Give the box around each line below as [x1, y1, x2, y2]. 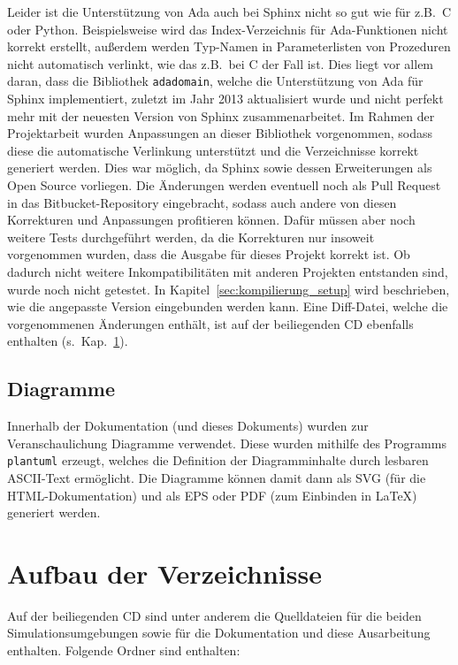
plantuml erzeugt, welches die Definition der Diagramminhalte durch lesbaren [7, 451, 429, 470]
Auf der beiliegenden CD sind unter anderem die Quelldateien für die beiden [7, 606, 422, 624]
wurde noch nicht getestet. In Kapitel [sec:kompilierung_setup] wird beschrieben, [7, 279, 450, 298]
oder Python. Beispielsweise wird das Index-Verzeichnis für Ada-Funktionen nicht [7, 19, 448, 38]
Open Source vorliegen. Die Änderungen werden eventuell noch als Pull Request [7, 176, 441, 194]
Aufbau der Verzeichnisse [7, 554, 322, 591]
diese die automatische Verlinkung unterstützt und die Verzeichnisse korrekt [7, 141, 419, 159]
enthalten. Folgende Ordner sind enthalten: [7, 641, 240, 660]
